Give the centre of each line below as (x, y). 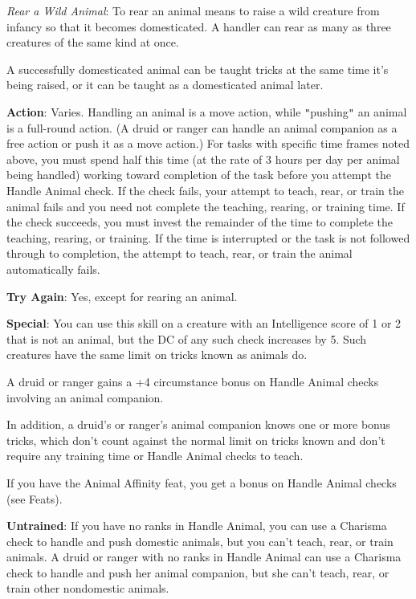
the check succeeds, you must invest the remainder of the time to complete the (200, 222)
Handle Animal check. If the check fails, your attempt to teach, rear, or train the (205, 190)
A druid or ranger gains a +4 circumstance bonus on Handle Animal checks (193, 381)
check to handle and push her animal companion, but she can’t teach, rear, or (198, 572)
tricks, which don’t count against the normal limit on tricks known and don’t (196, 440)
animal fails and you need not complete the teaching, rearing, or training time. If (206, 206)
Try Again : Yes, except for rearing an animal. (122, 296)
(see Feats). (35, 498)
